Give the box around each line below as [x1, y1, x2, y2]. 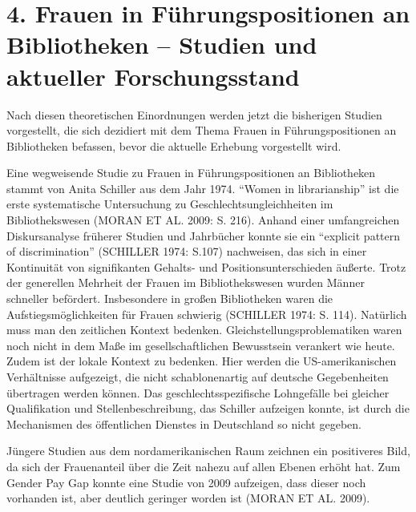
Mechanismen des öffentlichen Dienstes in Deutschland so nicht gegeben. [6, 415, 361, 432]
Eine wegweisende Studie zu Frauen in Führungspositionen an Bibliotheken [6, 164, 376, 181]
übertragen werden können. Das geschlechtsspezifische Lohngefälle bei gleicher [6, 384, 390, 401]
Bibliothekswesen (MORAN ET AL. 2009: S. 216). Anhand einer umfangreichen [6, 212, 400, 228]
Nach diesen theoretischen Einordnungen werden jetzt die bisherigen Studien [6, 106, 382, 123]
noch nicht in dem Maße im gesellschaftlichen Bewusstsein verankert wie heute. [6, 337, 395, 353]
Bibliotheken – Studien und [6, 28, 317, 61]
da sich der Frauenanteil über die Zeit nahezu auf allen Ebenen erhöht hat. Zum [6, 458, 401, 474]
